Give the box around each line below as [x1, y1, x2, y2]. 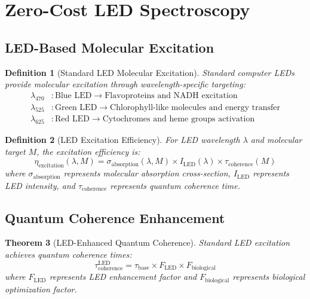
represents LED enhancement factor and [49, 270, 197, 283]
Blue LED [55, 91, 92, 100]
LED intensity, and [5, 179, 75, 191]
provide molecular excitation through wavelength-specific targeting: [5, 78, 245, 90]
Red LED [55, 115, 90, 124]
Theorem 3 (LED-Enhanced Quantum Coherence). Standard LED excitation [5, 236, 290, 249]
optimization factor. [5, 282, 77, 295]
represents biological [232, 270, 305, 283]
